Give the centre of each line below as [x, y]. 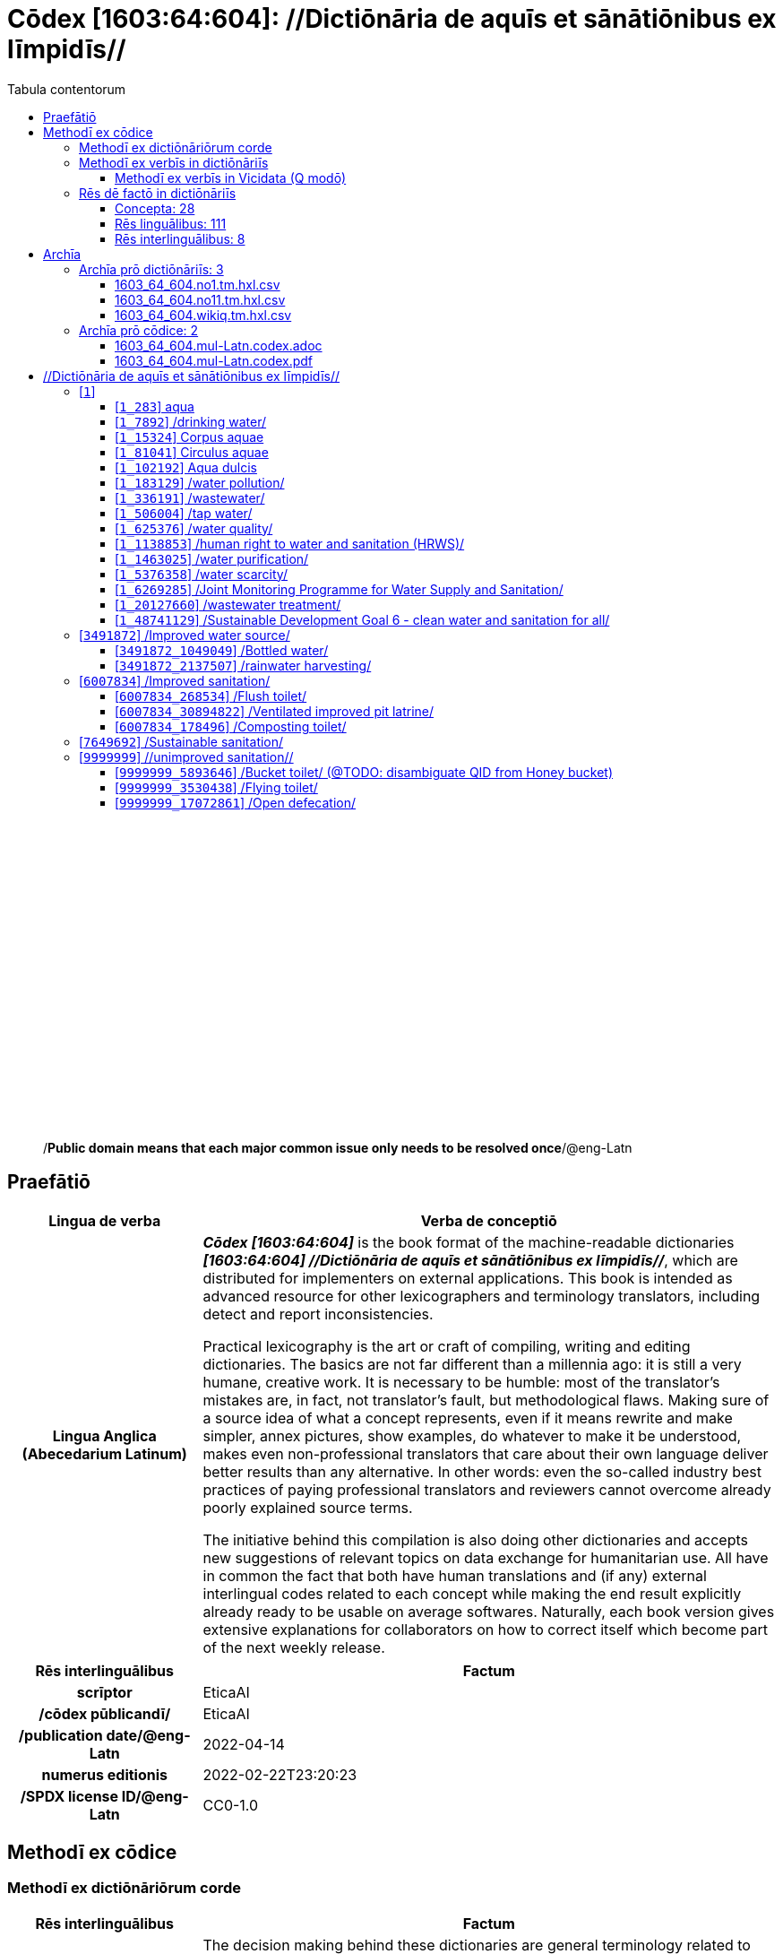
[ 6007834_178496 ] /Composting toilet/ [231, 726]
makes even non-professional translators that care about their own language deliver [486, 1453]
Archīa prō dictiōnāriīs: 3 [151, 269]
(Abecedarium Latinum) [104, 1453]
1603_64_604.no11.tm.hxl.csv [200, 299]
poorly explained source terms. [308, 1507]
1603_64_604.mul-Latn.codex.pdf [214, 360]
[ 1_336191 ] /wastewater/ [190, 497]
